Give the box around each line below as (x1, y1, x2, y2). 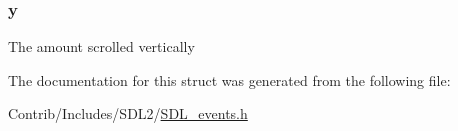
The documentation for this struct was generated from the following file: (8, 69, 451, 90)
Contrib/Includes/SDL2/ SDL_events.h (8, 103, 248, 124)
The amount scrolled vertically (8, 36, 195, 57)
